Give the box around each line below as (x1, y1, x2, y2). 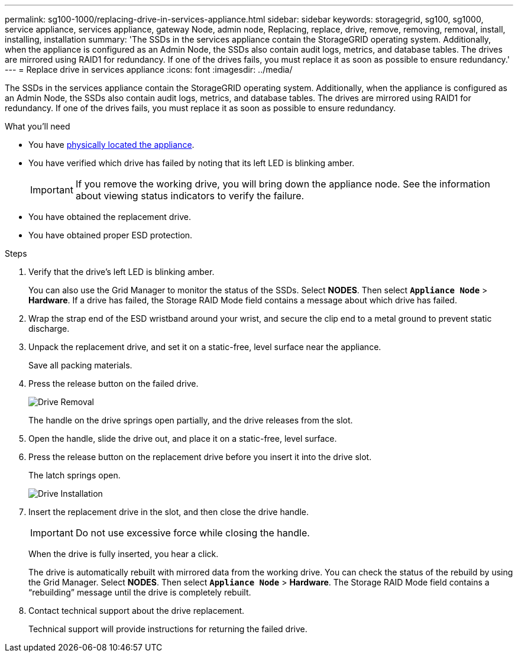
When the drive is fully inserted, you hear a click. (28, 549, 219, 559)
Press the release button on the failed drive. (28, 378, 199, 389)
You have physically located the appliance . (28, 140, 195, 150)
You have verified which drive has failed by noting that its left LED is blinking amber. (28, 158, 355, 168)
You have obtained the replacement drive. (28, 212, 191, 222)
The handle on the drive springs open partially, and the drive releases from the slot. (28, 415, 353, 425)
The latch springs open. (28, 470, 121, 480)
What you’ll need (5, 121, 70, 131)
